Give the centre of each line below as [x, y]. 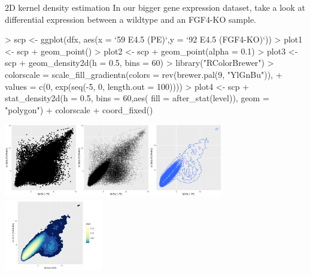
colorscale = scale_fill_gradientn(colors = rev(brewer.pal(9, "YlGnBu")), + [144, 74]
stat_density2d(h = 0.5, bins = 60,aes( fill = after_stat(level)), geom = [137, 98]
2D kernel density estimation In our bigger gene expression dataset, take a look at [155, 7]
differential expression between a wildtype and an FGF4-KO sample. [131, 19]
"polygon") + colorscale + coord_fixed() [79, 109]
